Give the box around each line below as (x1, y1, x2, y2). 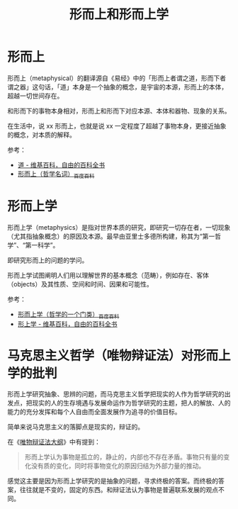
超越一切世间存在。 (7, 91, 64, 100)
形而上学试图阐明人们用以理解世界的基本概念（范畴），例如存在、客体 (7, 271, 209, 279)
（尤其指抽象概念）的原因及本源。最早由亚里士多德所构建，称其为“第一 (7, 232, 215, 240)
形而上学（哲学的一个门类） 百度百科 (17, 310, 120, 320)
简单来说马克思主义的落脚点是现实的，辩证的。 (7, 423, 144, 431)
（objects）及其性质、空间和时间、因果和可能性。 (7, 279, 154, 288)
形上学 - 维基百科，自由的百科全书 (17, 320, 118, 328)
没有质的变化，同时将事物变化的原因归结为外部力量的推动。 (30, 462, 205, 470)
